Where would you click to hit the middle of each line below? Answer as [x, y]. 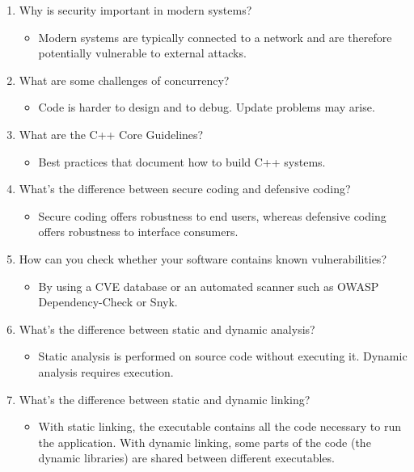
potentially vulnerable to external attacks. [142, 53]
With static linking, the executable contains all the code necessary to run [220, 426]
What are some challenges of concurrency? [124, 80]
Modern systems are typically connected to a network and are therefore [215, 37]
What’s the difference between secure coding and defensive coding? [185, 189]
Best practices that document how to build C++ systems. [182, 161]
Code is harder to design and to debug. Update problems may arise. [207, 107]
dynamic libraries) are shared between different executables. [186, 458]
